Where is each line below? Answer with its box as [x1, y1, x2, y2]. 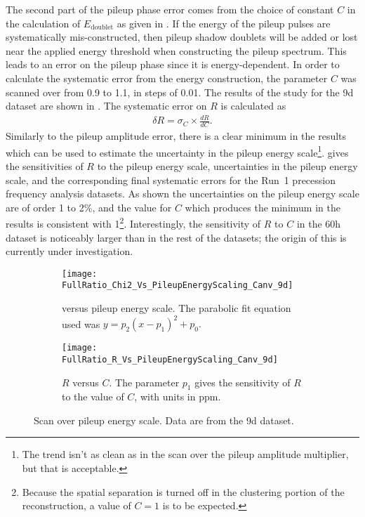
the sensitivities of [6, 158, 84, 173]
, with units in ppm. [134, 389, 221, 404]
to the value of [62, 389, 124, 404]
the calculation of [6, 15, 81, 30]
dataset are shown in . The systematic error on [6, 98, 207, 113]
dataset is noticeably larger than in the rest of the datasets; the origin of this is [6, 230, 347, 244]
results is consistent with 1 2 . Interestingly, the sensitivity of [6, 214, 261, 230]
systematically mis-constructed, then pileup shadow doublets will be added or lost [6, 30, 358, 44]
